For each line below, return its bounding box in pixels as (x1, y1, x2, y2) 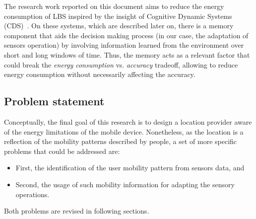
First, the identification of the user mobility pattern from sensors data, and (15, 162, 245, 173)
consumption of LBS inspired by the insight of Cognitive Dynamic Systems (4, 10, 232, 21)
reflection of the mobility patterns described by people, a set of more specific (4, 136, 237, 146)
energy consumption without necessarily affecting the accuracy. (4, 69, 195, 79)
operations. (15, 189, 50, 199)
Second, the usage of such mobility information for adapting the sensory (15, 179, 235, 189)
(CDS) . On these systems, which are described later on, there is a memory (4, 20, 234, 31)
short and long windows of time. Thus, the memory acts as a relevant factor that (4, 49, 250, 60)
